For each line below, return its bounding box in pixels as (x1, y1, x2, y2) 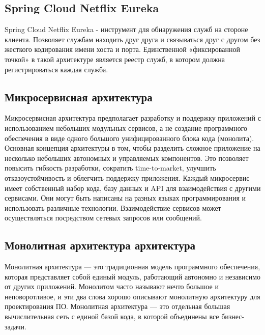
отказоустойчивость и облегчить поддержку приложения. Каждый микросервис (5, 172, 250, 183)
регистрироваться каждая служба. (5, 64, 108, 74)
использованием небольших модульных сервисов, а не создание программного (5, 122, 248, 133)
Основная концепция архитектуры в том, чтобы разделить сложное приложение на (5, 143, 260, 153)
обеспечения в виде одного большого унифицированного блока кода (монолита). (5, 132, 254, 143)
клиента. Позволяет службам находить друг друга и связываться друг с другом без (5, 34, 260, 44)
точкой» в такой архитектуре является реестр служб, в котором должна (5, 53, 225, 64)
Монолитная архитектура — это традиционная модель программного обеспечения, (5, 261, 260, 272)
